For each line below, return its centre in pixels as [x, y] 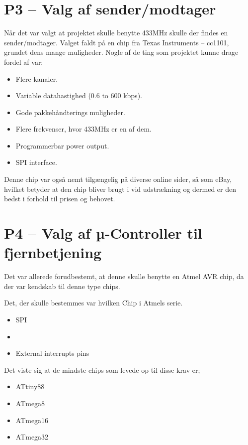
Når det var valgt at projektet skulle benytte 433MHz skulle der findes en [116, 33]
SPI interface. [36, 162]
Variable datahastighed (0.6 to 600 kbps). [79, 95]
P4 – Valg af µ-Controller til [103, 233]
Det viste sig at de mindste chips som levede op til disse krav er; [102, 370]
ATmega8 [30, 403]
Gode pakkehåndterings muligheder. [70, 112]
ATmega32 [32, 437]
